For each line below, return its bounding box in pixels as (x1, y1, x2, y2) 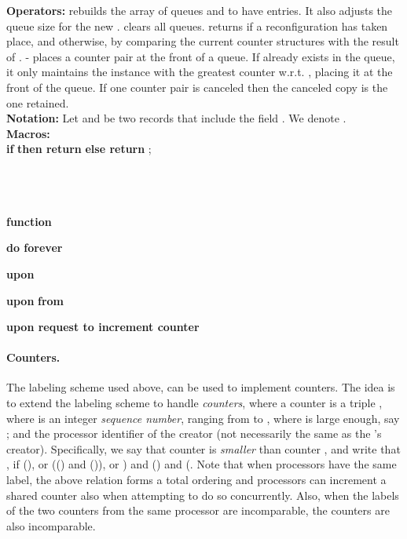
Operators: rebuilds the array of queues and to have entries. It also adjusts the (6, 2, 393, 18)
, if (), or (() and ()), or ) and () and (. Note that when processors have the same (6, 456, 397, 472)
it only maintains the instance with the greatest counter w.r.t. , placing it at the (6, 64, 393, 80)
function (6, 213, 52, 229)
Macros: (6, 125, 50, 141)
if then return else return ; (6, 140, 152, 157)
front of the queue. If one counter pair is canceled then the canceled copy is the (6, 78, 388, 95)
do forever (6, 239, 63, 256)
